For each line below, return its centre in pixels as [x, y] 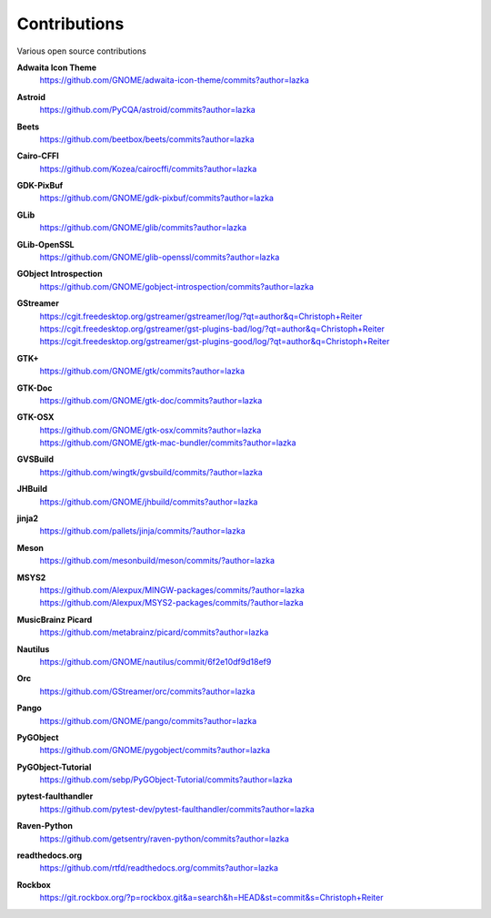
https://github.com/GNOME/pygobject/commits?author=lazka [155, 750]
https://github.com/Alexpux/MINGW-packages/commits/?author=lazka [172, 590]
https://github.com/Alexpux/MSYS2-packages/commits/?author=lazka [171, 603]
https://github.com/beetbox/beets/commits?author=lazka [147, 139]
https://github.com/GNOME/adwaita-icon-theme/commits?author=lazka [174, 80]
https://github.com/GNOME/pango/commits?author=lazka [148, 720]
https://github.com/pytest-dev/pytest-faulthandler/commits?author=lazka [177, 809]
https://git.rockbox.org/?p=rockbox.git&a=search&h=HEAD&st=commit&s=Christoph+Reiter [211, 898]
